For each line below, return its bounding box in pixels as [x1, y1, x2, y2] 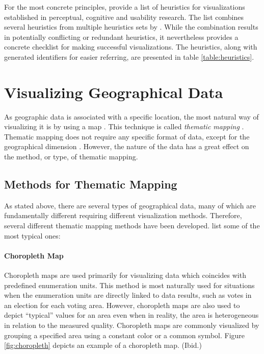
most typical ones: [4, 230, 61, 241]
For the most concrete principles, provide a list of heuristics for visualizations [4, 2, 245, 12]
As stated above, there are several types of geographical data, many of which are [4, 200, 256, 210]
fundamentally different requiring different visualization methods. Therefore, [4, 210, 242, 221]
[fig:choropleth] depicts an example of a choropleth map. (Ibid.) [4, 340, 202, 350]
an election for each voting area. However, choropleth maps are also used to [4, 299, 240, 310]
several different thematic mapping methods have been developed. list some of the [4, 220, 260, 231]
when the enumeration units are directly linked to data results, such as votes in [4, 290, 252, 300]
